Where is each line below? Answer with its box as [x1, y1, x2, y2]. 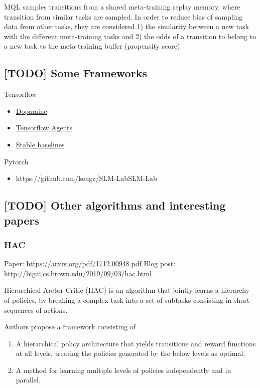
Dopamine [16, 105, 47, 116]
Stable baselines [16, 139, 65, 149]
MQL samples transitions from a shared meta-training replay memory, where [4, 2, 240, 12]
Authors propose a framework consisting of [4, 321, 136, 332]
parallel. [16, 374, 41, 385]
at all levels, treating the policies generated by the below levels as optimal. [16, 348, 245, 358]
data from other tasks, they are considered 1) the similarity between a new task [4, 21, 249, 32]
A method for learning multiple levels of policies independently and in [16, 364, 231, 375]
